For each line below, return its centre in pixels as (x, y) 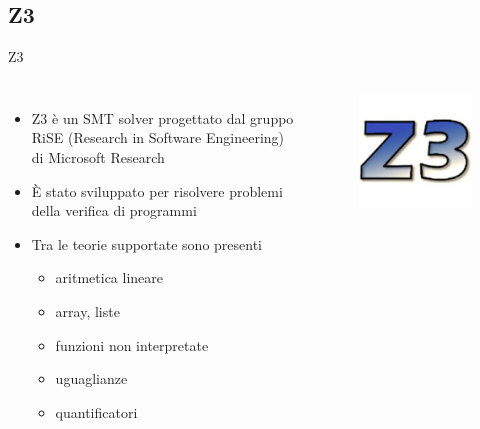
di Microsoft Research (98, 156)
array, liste (87, 310)
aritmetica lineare (109, 277)
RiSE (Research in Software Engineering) (158, 137)
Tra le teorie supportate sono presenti (147, 243)
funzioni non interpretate (132, 344)
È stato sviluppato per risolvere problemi (157, 190)
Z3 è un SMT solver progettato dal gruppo (162, 117)
